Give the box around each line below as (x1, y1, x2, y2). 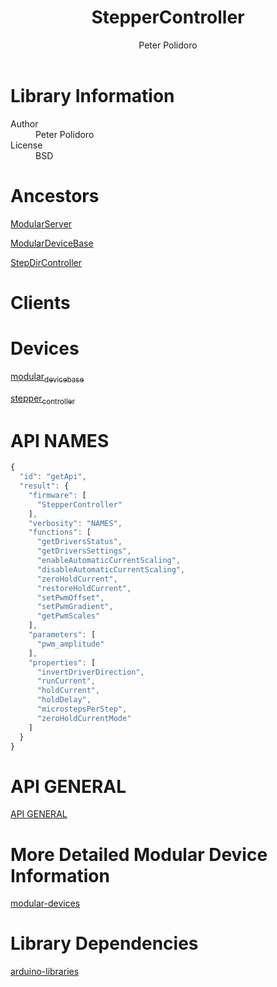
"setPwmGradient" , (36, 602, 114, 612)
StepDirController (10, 256, 83, 268)
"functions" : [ (28, 527, 92, 538)
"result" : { (19, 481, 70, 491)
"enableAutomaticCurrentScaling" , (36, 556, 182, 566)
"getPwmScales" (36, 611, 101, 621)
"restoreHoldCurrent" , (36, 583, 132, 593)
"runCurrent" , (36, 676, 97, 686)
